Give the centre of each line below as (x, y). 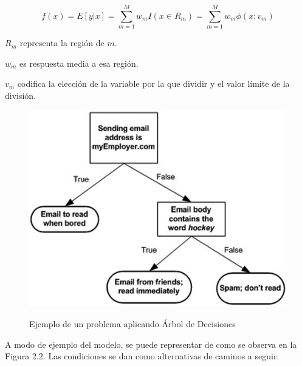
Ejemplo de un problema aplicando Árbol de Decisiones (132, 324)
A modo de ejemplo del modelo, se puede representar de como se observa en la (151, 344)
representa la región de (62, 43)
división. (21, 95)
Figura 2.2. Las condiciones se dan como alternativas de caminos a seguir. (142, 356)
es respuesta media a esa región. (79, 63)
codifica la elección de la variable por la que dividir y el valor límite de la (153, 83)
